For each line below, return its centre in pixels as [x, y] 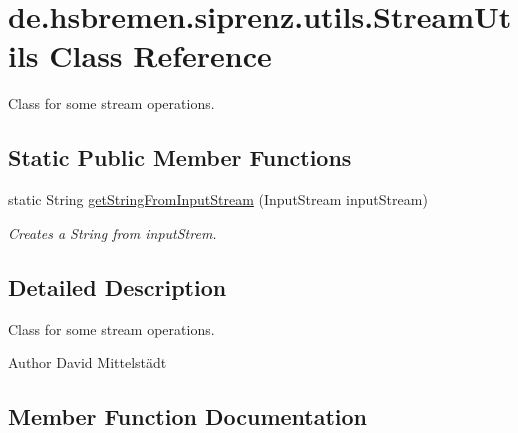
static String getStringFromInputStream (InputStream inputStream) [218, 199]
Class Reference [160, 55]
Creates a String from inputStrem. [112, 232]
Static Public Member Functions [180, 157]
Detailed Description [117, 286]
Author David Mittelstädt [87, 362]
